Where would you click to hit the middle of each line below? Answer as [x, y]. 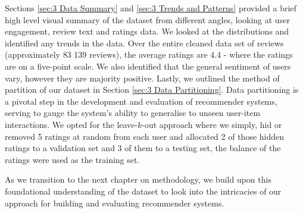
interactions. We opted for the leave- [71, 124]
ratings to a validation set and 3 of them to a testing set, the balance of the [143, 148]
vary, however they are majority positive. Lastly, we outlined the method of [142, 78]
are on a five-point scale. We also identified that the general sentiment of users [148, 66]
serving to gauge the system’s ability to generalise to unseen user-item [133, 113]
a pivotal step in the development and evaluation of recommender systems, [141, 101]
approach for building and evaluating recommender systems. [115, 203]
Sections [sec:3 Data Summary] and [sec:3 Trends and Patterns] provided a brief [151, 8]
